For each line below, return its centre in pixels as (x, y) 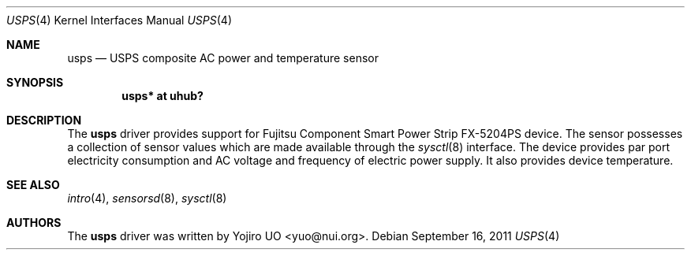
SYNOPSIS (35, 82)
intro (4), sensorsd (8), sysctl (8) (147, 198)
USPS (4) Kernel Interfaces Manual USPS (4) (120, 20)
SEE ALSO (33, 185)
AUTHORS (34, 223)
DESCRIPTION (44, 120)
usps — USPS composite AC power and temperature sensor (223, 58)
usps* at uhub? (162, 96)
